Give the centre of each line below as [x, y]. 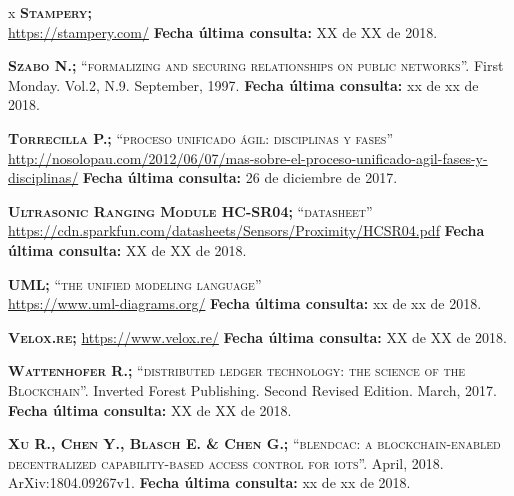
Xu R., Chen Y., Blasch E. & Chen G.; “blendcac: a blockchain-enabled [254, 443]
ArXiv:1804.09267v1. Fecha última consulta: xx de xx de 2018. [209, 482]
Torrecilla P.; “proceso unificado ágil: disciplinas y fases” [200, 137]
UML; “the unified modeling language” [135, 283]
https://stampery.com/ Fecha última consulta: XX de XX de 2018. [223, 31]
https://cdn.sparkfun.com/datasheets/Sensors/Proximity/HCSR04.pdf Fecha [246, 230]
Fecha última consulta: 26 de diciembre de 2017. [240, 177]
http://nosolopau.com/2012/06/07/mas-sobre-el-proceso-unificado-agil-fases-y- [248, 157]
